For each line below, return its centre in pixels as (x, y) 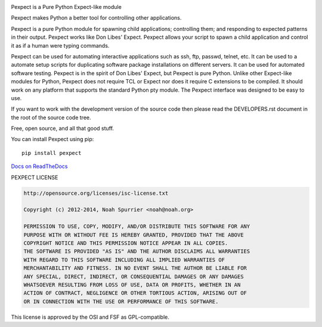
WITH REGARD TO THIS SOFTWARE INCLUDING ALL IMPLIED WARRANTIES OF (124, 260)
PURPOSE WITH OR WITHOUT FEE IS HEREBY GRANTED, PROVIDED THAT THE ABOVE (134, 235)
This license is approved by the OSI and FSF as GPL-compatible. (90, 317)
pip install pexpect (52, 153)
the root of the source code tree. (51, 117)
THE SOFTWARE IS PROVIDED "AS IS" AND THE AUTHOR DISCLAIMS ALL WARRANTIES (137, 251)
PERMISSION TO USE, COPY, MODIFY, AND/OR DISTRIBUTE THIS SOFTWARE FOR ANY (137, 227)
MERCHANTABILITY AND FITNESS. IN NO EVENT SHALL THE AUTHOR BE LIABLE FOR (135, 268)
